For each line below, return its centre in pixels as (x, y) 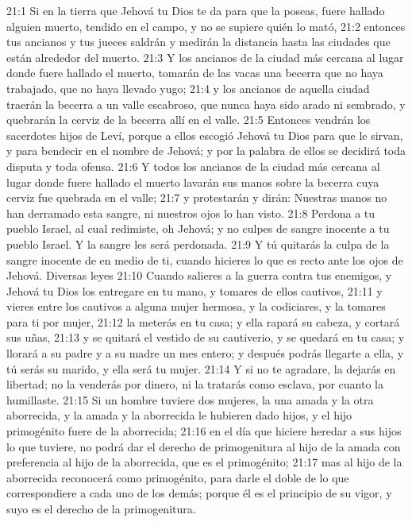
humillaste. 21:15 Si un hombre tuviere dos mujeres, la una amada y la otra (190, 399)
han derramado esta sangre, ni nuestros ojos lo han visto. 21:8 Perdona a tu (191, 213)
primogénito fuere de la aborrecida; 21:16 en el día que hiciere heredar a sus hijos (204, 431)
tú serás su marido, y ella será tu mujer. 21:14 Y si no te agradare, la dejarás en (201, 368)
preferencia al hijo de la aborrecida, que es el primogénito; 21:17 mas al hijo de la (204, 462)
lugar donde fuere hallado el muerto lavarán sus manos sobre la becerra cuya (193, 182)
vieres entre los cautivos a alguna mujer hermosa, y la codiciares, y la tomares (196, 306)
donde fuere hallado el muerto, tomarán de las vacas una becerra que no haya (195, 73)
